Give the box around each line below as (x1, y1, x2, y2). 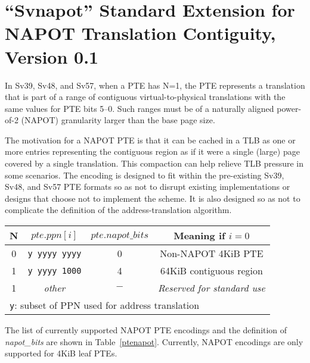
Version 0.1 (5, 44, 99, 68)
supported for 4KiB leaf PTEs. (5, 347, 117, 359)
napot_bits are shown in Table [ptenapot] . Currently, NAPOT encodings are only (5, 335, 303, 348)
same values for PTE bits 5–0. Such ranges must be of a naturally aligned (5, 102, 274, 114)
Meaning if (173, 229, 225, 243)
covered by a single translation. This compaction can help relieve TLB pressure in (5, 157, 304, 170)
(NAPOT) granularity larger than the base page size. (21, 114, 215, 126)
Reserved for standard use (157, 281, 265, 295)
